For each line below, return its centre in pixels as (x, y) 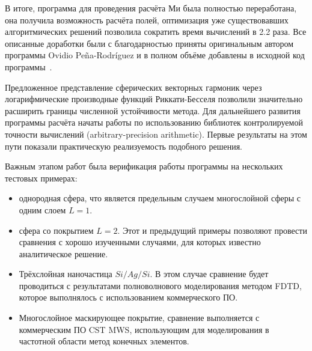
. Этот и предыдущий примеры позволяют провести (212, 230)
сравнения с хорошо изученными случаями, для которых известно (140, 242)
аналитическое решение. (63, 253)
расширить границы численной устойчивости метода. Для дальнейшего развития (153, 110)
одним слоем (42, 209)
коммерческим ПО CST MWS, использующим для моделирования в (144, 329)
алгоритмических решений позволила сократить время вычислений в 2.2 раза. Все (156, 32)
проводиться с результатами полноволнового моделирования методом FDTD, (160, 285)
